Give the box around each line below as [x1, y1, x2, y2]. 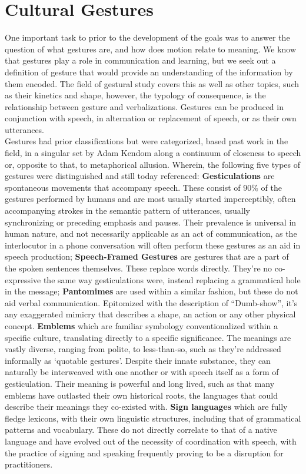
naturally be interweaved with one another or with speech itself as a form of [5, 366, 279, 378]
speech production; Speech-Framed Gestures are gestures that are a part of [5, 250, 289, 263]
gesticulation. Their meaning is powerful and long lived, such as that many [5, 377, 275, 389]
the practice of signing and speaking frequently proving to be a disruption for [5, 446, 284, 459]
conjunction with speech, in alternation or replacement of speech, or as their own [5, 112, 297, 124]
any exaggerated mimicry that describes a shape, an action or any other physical [5, 308, 296, 320]
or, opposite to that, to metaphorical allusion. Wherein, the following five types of [5, 158, 301, 170]
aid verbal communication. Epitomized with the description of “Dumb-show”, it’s [5, 296, 298, 309]
